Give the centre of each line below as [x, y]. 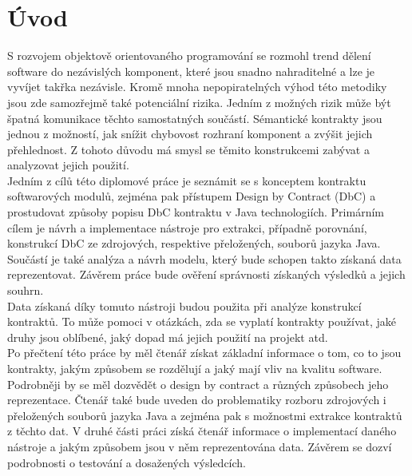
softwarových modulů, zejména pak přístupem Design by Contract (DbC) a [192, 196]
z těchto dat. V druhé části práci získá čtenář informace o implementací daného [202, 431]
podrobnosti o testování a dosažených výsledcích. [127, 462]
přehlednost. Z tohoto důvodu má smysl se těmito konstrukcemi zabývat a [188, 149]
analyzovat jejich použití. [68, 165]
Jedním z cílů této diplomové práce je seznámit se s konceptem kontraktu [187, 180]
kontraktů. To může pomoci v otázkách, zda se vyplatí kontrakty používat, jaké [202, 321]
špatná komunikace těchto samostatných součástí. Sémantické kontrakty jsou [195, 118]
